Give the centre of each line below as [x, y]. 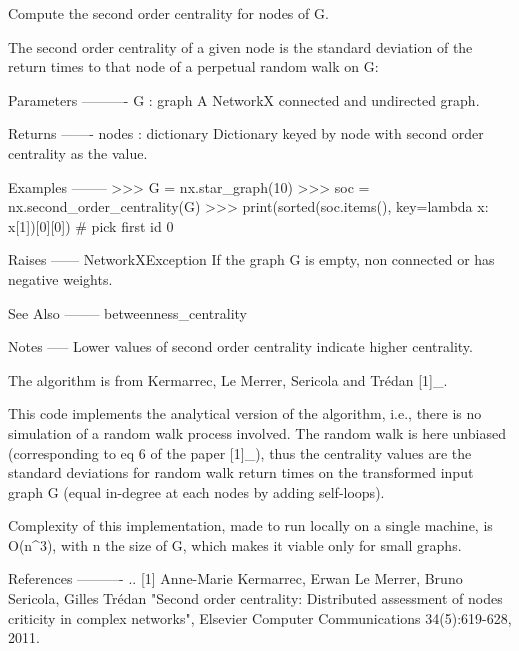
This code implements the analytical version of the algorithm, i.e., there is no [245, 413]
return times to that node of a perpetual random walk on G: [193, 66]
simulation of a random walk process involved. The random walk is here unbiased [257, 432]
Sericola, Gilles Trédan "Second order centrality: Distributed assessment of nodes [255, 598]
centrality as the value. [78, 152]
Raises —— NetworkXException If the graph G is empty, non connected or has [251, 259]
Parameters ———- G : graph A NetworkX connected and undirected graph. [244, 99]
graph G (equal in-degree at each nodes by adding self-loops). [196, 491]
